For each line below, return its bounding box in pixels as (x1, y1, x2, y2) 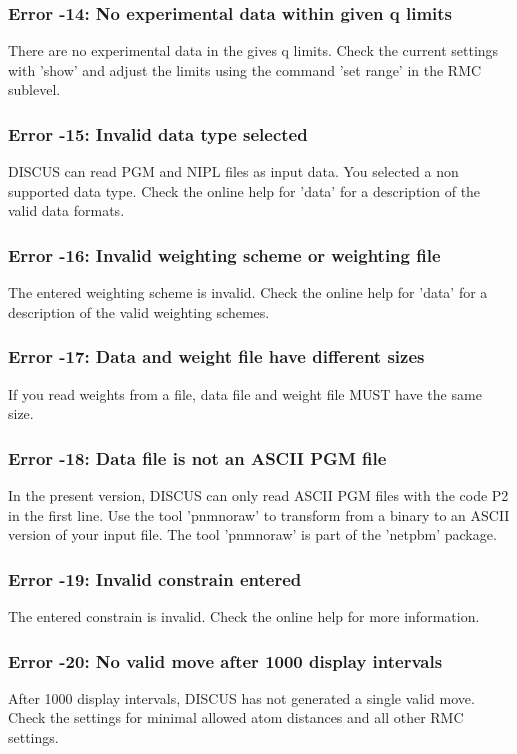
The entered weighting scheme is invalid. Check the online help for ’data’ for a (8, 282, 488, 303)
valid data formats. (8, 200, 125, 221)
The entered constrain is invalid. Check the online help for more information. (8, 606, 480, 627)
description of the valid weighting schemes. (8, 301, 270, 322)
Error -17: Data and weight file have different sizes (8, 344, 425, 369)
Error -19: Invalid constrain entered (8, 566, 302, 591)
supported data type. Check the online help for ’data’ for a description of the (8, 180, 481, 201)
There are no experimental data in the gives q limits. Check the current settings (8, 40, 499, 61)
